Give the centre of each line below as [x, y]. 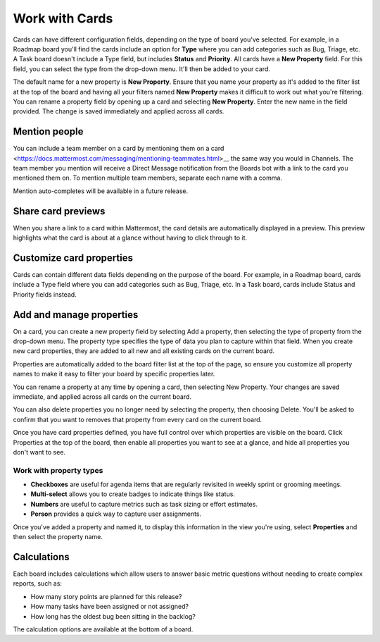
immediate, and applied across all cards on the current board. [102, 396]
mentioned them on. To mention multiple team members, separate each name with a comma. [148, 178]
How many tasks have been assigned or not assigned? [110, 607]
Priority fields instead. [45, 294]
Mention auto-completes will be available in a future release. [101, 191]
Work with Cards [63, 18]
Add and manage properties [76, 315]
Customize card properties [73, 258]
